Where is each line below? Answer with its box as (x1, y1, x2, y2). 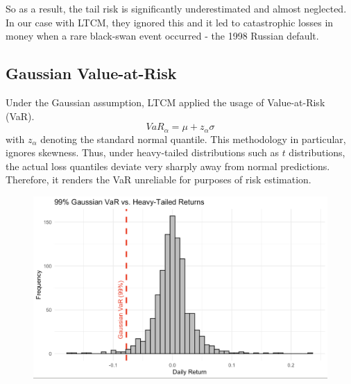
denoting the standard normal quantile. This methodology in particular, (40, 131, 346, 146)
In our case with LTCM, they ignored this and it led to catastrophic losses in (6, 15, 334, 29)
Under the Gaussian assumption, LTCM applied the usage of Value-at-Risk (6, 94, 325, 109)
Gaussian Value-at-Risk (6, 62, 177, 84)
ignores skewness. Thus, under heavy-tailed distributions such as (6, 145, 279, 160)
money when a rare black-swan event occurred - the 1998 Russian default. (6, 28, 319, 43)
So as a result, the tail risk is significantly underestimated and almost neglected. (6, 1, 347, 15)
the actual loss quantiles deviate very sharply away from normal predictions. (6, 158, 330, 173)
